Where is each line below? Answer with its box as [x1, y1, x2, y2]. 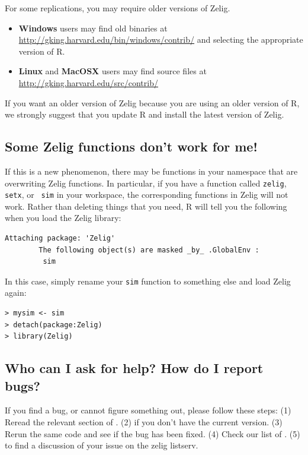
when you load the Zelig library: [5, 211, 121, 224]
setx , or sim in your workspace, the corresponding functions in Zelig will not [5, 188, 288, 201]
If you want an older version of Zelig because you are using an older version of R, [5, 96, 300, 109]
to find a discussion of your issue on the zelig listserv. [5, 439, 198, 451]
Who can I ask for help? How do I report [5, 359, 264, 377]
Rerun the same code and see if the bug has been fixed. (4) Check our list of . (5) [5, 427, 300, 440]
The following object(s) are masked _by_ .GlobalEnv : [38, 245, 259, 254]
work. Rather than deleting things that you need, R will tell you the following [5, 200, 287, 212]
